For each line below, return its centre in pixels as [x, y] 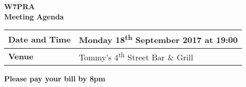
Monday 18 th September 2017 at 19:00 [158, 39]
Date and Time [39, 39]
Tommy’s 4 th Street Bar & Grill [136, 56]
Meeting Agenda [34, 16]
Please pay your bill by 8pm [55, 78]
